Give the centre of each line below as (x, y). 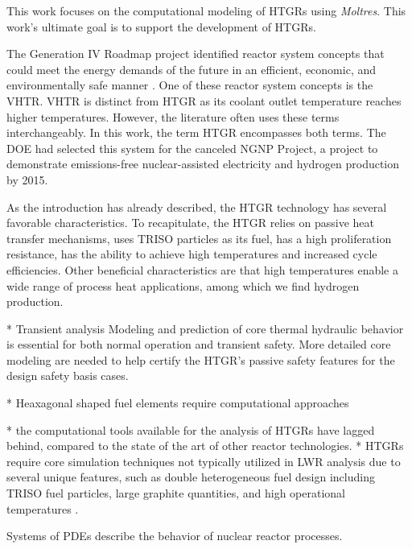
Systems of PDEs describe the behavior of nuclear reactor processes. (175, 536)
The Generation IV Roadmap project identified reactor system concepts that (196, 54)
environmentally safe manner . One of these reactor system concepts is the (190, 85)
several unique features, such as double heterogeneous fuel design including (191, 477)
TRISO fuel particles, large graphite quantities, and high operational (176, 493)
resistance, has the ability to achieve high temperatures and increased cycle (192, 254)
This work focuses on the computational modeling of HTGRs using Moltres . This (206, 10)
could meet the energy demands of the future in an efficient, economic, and (192, 69)
